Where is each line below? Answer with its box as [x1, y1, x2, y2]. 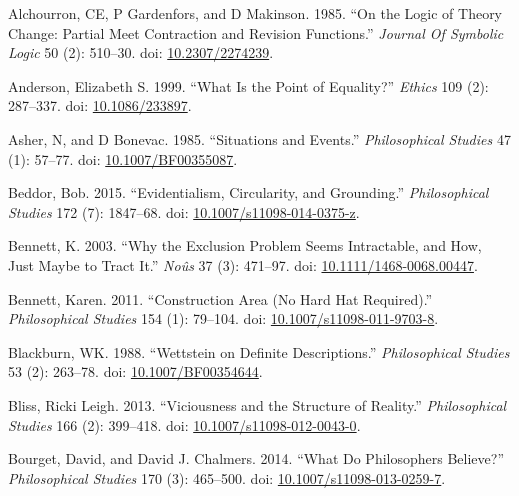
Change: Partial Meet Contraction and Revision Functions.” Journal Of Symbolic [8, 22, 504, 43]
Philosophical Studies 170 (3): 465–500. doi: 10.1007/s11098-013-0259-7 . [8, 467, 446, 488]
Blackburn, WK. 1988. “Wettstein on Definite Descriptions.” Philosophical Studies [8, 341, 510, 362]
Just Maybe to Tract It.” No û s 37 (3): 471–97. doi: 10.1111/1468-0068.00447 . [8, 254, 478, 275]
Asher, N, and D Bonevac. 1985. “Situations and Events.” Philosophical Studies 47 [8, 128, 511, 149]
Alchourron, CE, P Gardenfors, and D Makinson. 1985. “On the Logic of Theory [8, 3, 503, 23]
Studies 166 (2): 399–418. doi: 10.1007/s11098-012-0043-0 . [8, 414, 361, 435]
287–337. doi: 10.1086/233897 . [8, 95, 192, 116]
